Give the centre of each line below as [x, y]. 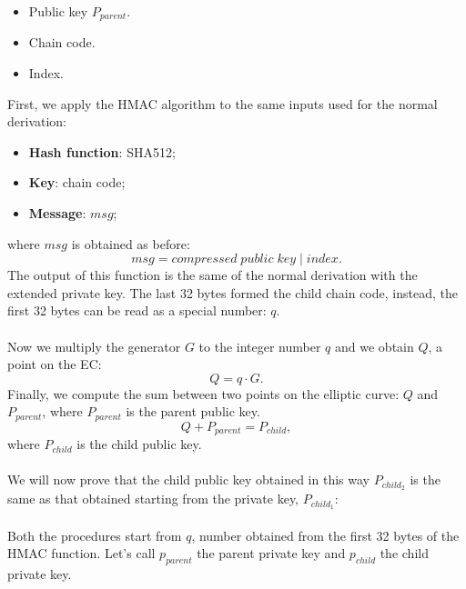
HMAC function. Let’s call [81, 553]
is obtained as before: [131, 243]
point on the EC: [55, 364]
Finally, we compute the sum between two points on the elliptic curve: [203, 393]
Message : [57, 213]
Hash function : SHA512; [102, 151]
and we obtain [375, 346]
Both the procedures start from [95, 535]
